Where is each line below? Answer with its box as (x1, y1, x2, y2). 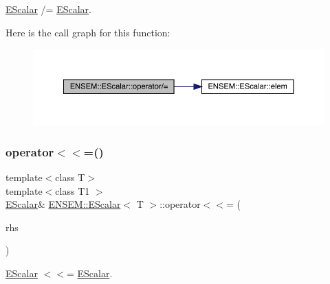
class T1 (55, 183, 90, 198)
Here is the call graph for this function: (5, 25, 170, 39)
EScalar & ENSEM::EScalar (5, 197, 121, 211)
